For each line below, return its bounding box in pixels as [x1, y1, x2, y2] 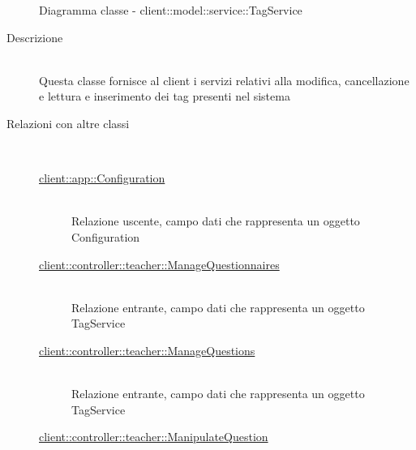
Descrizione [6, 28, 63, 45]
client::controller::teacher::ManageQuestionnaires [39, 255, 280, 272]
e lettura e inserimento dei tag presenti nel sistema [39, 88, 290, 105]
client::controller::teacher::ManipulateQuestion [39, 428, 268, 445]
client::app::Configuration [39, 169, 165, 186]
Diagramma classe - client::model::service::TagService [39, 2, 302, 18]
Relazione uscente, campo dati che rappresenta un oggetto [71, 212, 360, 229]
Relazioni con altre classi [6, 114, 130, 131]
